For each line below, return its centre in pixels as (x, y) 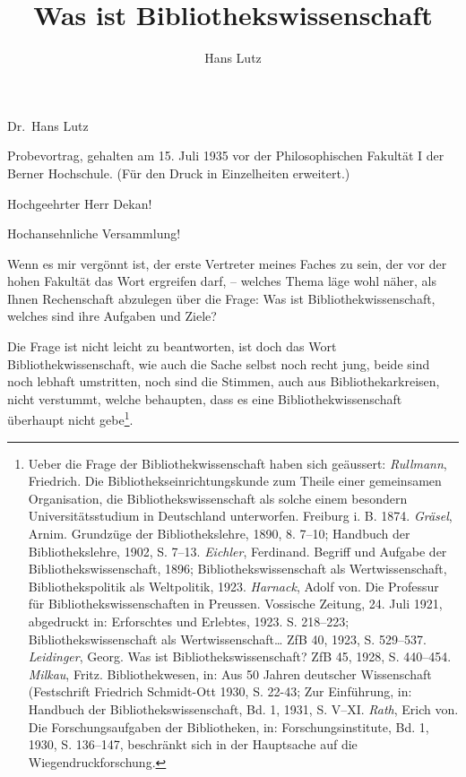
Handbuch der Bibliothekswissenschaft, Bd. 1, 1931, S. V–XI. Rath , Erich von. (243, 709)
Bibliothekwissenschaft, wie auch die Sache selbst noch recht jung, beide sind (219, 363)
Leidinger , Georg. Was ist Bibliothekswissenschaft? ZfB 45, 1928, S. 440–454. (240, 656)
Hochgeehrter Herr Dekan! (80, 203)
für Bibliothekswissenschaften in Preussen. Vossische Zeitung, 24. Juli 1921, (235, 604)
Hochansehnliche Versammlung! (94, 233)
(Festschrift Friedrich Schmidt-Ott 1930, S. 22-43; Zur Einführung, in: (220, 691)
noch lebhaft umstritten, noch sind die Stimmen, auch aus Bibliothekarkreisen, (224, 381)
